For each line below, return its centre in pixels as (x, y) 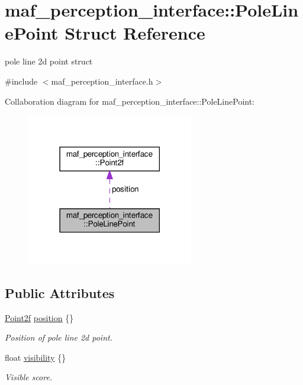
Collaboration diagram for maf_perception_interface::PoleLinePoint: (130, 101)
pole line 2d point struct (49, 61)
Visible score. (29, 377)
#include (21, 81)
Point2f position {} (39, 317)
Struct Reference (135, 33)
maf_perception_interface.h (102, 81)
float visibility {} (36, 357)
